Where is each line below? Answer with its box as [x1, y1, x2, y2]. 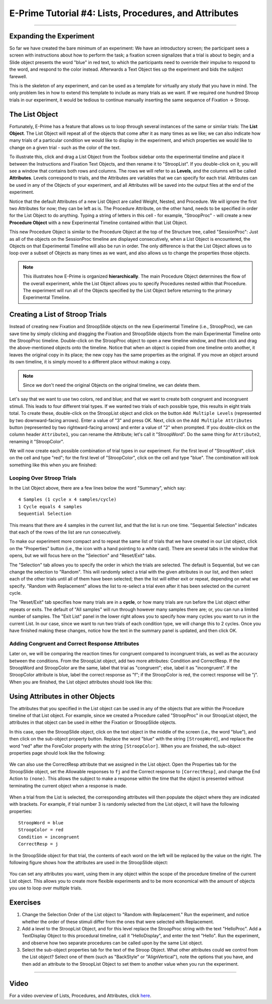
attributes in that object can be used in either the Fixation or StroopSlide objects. [9, 719, 177, 725]
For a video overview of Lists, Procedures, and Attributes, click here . [9, 992, 152, 998]
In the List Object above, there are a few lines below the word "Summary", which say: [9, 485, 186, 491]
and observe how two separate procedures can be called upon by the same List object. [22, 939, 203, 946]
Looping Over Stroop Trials [9, 474, 77, 482]
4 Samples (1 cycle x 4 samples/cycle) [18, 497, 117, 502]
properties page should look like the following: [9, 750, 106, 756]
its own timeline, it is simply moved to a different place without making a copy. [9, 359, 171, 365]
